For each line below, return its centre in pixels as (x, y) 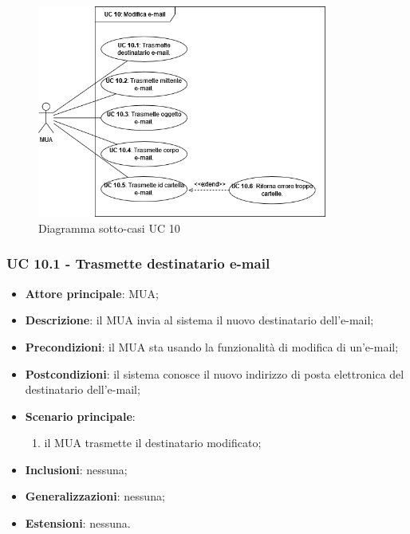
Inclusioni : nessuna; (76, 469)
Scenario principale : (80, 416)
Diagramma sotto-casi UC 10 (109, 228)
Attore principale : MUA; (92, 293)
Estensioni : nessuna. (78, 523)
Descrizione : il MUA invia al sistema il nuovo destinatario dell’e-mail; (199, 320)
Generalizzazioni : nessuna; (95, 496)
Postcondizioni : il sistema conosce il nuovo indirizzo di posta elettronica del (215, 373)
